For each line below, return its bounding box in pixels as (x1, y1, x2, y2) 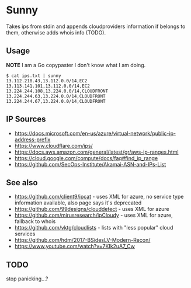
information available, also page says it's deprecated (14, 199, 142, 206)
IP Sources (6, 114, 46, 124)
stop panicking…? (6, 275, 48, 282)
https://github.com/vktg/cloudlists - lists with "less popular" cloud (14, 224, 173, 231)
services (14, 230, 36, 237)
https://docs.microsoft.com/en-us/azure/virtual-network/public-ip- (14, 130, 176, 137)
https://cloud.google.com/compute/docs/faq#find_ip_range (14, 154, 158, 161)
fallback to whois (14, 218, 56, 225)
